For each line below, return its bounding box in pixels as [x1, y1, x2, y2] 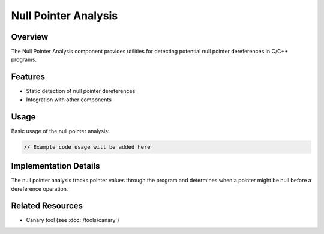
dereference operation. [11, 185, 68, 192]
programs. [11, 56, 37, 63]
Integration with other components [26, 96, 112, 103]
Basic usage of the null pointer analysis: [11, 127, 110, 134]
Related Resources [11, 201, 83, 211]
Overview [11, 32, 49, 42]
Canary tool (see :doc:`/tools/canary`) [26, 217, 119, 224]
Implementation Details [11, 161, 100, 171]
